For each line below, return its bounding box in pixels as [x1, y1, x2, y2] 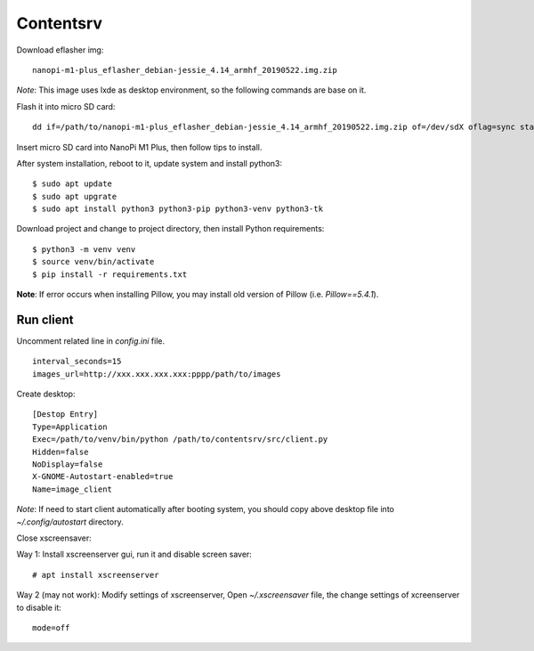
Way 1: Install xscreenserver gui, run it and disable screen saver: [16, 549, 253, 560]
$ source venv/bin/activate [32, 256, 155, 267]
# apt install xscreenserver [32, 570, 159, 580]
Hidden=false [32, 446, 89, 457]
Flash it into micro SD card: [16, 101, 116, 111]
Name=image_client [32, 484, 113, 494]
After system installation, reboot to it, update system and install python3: [16, 158, 283, 168]
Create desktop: [16, 388, 76, 400]
